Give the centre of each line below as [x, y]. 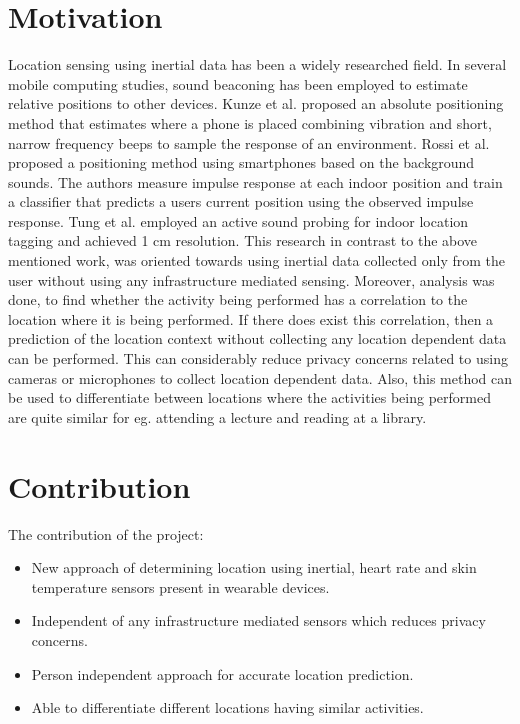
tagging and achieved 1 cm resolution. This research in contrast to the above [243, 240]
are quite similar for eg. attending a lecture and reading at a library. [217, 416]
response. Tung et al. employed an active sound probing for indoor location [238, 220]
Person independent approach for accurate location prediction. [222, 673]
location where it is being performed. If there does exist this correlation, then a [251, 318]
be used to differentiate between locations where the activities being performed [249, 397]
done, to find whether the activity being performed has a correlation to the [238, 299]
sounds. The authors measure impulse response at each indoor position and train [255, 181]
